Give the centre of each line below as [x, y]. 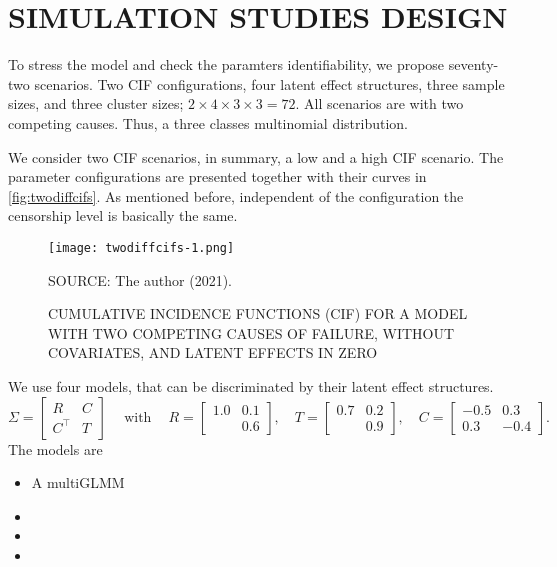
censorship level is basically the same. [123, 215]
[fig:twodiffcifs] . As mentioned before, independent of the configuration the [236, 195]
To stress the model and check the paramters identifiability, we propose [226, 64]
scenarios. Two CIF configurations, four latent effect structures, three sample [269, 83]
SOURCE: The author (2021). [140, 279]
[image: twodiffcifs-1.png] [141, 247]
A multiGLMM [78, 482]
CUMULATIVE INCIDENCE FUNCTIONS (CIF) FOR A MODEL [258, 313]
